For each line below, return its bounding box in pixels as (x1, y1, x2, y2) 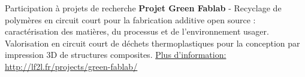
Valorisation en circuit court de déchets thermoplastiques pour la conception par (5, 36, 300, 49)
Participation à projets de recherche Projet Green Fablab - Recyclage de (5, 2, 282, 14)
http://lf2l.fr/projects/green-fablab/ (5, 60, 138, 72)
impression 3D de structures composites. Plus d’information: (5, 48, 227, 61)
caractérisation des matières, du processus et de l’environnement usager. (5, 25, 269, 38)
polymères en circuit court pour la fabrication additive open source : (5, 13, 256, 26)
